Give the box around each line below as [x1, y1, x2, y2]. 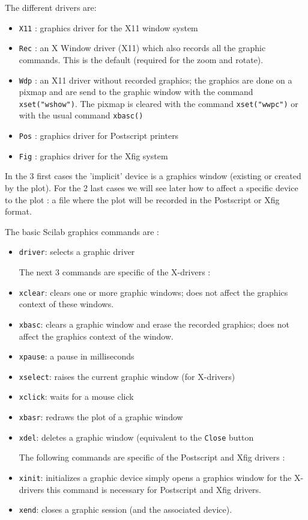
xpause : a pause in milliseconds [19, 350, 134, 362]
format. [5, 205, 32, 218]
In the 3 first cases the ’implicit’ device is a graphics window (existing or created [5, 170, 301, 182]
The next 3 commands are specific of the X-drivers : [19, 266, 211, 278]
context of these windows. [19, 298, 114, 310]
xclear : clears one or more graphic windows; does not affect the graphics [19, 286, 288, 298]
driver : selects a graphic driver [19, 245, 135, 258]
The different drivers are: [5, 1, 97, 13]
